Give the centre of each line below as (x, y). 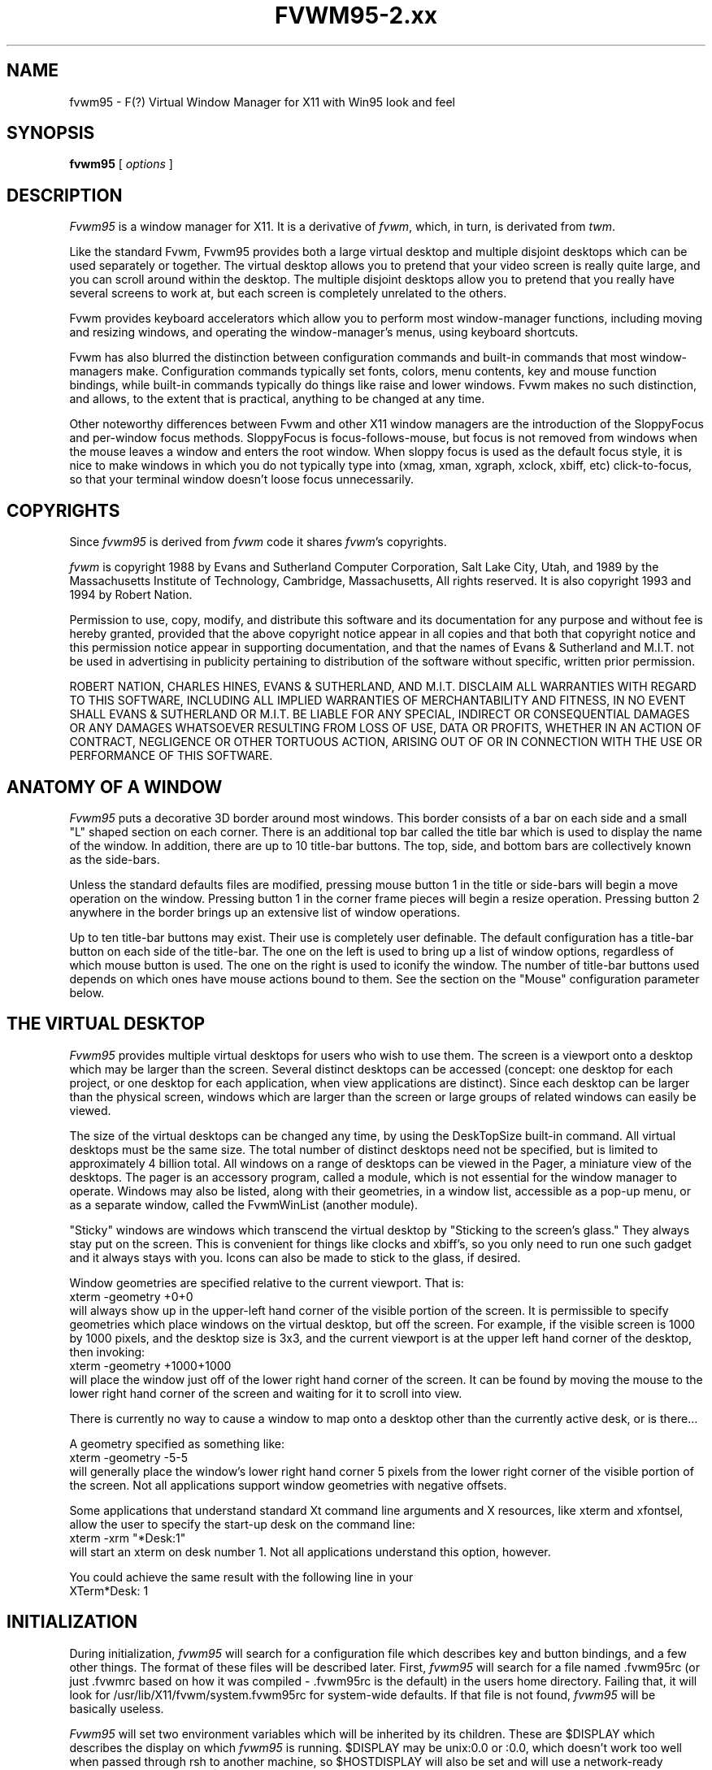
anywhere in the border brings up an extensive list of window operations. (265, 912)
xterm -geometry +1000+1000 (150, 1365)
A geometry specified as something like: (177, 1443)
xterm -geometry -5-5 (128, 1457)
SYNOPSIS (51, 133)
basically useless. (117, 1708)
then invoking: (107, 1351)
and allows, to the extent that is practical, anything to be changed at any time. (277, 399)
